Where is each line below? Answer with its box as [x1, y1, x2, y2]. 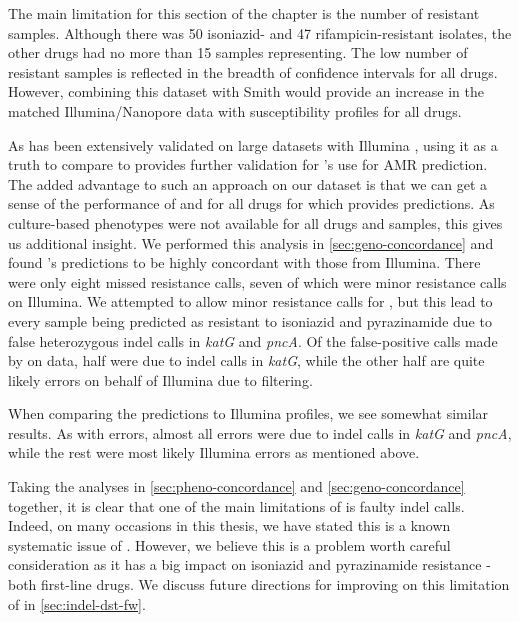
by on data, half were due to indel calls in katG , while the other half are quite [8, 350, 485, 371]
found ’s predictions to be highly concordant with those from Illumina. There [8, 252, 481, 273]
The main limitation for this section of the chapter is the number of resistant [8, 3, 480, 23]
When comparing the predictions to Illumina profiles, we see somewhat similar [8, 403, 489, 424]
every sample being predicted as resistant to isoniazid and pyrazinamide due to [8, 310, 492, 331]
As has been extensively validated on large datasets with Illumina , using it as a [8, 134, 498, 155]
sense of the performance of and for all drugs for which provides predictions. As [8, 193, 495, 214]
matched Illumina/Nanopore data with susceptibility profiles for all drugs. [8, 100, 462, 121]
